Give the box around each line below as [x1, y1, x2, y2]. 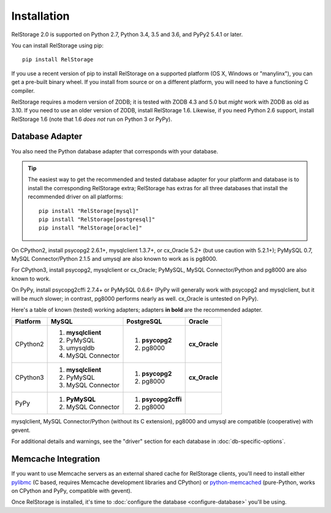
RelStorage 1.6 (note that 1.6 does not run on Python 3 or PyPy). [11, 115, 172, 123]
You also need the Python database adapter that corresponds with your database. [11, 147, 219, 155]
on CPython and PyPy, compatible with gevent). [11, 487, 132, 494]
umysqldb [66, 344, 95, 352]
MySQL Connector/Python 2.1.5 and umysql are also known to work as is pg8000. [11, 255, 218, 263]
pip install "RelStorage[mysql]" [39, 207, 139, 214]
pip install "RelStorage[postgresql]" [39, 215, 156, 223]
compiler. [11, 87, 35, 94]
